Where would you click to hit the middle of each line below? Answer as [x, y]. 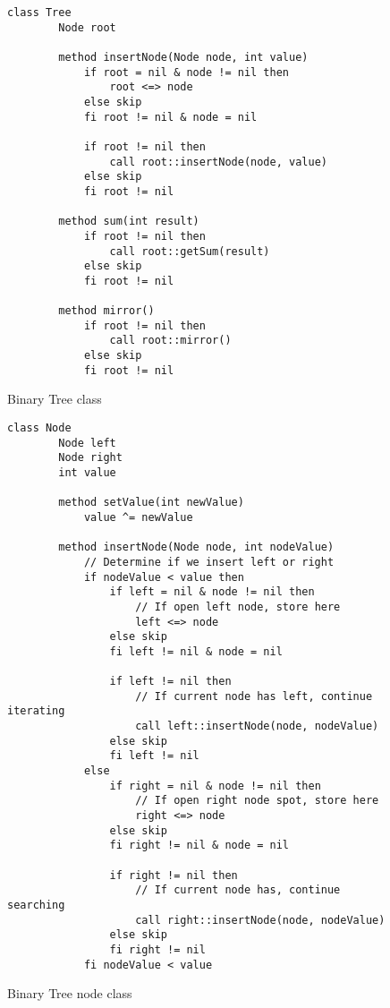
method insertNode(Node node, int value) [183, 57]
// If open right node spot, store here [257, 801]
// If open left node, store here [238, 607]
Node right [90, 458]
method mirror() [106, 311]
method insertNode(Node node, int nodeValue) [196, 547]
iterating [36, 711]
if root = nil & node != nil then [186, 72]
